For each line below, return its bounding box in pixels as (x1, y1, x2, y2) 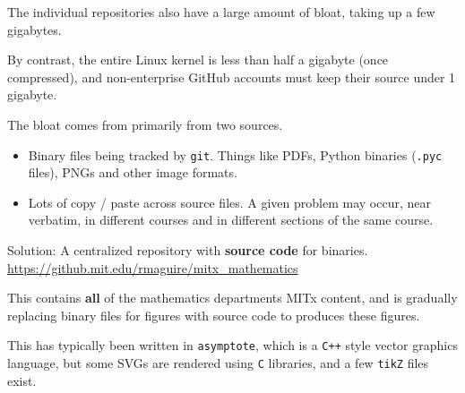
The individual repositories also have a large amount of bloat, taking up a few (7, 3, 435, 21)
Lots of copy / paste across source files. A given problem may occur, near (28, 192, 431, 211)
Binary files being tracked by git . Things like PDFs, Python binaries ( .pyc (28, 145, 443, 164)
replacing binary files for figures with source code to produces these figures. (7, 305, 420, 324)
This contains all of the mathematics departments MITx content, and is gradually (7, 288, 458, 307)
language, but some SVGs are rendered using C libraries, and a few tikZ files (7, 354, 429, 372)
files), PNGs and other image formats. (28, 163, 237, 182)
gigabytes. (7, 20, 62, 38)
